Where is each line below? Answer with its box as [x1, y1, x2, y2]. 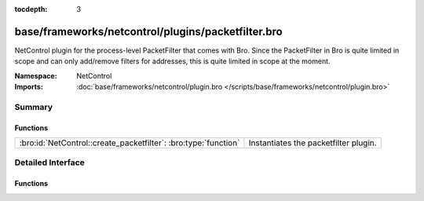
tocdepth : [14, 5, 48, 13]
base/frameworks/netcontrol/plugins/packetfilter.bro [14, 24, 283, 38]
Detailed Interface [14, 157, 86, 168]
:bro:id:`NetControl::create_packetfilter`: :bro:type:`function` [19, 137, 240, 148]
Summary [14, 101, 53, 112]
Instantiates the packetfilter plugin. [248, 137, 377, 148]
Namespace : [14, 71, 58, 80]
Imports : [14, 82, 43, 92]
